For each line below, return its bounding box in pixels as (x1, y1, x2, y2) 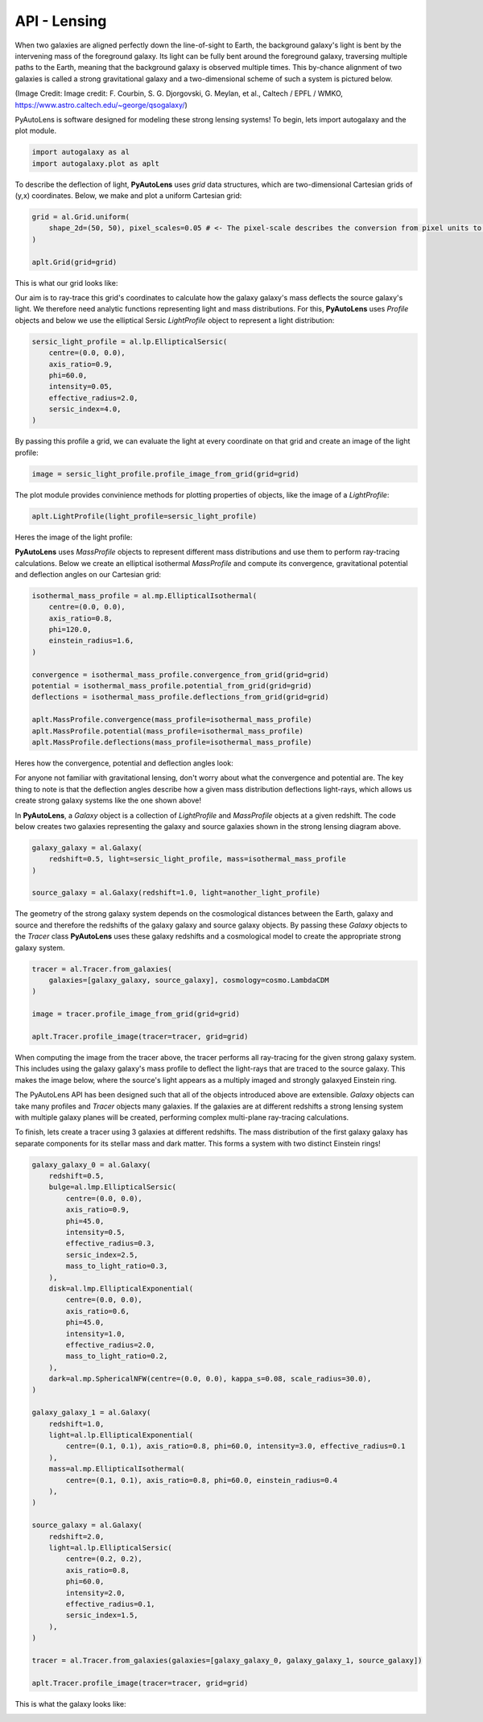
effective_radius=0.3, (65, 1239, 156, 1248)
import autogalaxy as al (31, 147, 130, 157)
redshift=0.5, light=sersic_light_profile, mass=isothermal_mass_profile (48, 854, 346, 864)
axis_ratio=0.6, (65, 1307, 130, 1315)
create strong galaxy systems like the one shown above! (14, 795, 201, 805)
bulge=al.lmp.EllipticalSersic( (48, 1183, 177, 1191)
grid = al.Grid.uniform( (31, 213, 130, 221)
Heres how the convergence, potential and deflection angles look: (14, 758, 233, 768)
